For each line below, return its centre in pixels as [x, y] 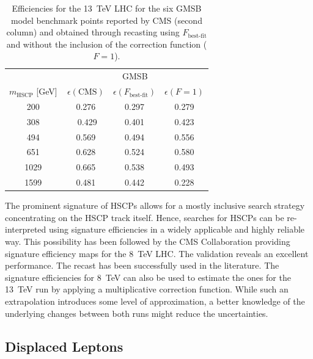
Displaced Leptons [64, 346]
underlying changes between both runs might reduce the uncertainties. [137, 313]
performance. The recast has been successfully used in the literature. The [142, 265]
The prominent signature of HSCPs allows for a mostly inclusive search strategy [155, 205]
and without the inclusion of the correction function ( [107, 44]
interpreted [26, 229]
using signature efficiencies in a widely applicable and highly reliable [177, 229]
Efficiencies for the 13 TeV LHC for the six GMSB [107, 8]
